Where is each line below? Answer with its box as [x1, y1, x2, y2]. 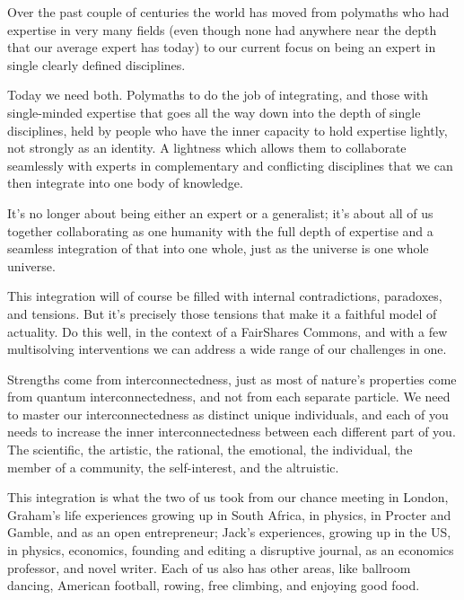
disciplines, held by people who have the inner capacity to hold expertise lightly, [7, 120, 448, 139]
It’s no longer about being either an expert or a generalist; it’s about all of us [7, 203, 433, 222]
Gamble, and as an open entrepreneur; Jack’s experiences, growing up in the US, [7, 523, 451, 542]
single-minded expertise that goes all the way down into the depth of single [7, 102, 421, 121]
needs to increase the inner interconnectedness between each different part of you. [7, 422, 456, 441]
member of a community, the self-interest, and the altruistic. [7, 457, 339, 476]
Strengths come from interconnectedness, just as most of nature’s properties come [7, 369, 457, 388]
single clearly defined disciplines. [7, 55, 186, 74]
